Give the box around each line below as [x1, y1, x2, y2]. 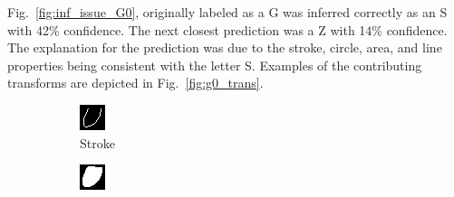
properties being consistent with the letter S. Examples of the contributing [7, 55, 422, 74]
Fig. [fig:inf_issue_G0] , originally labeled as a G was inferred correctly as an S [7, 3, 448, 21]
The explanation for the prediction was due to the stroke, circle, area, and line [7, 38, 442, 57]
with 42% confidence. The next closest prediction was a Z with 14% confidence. [7, 20, 448, 39]
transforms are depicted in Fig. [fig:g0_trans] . [7, 73, 264, 92]
